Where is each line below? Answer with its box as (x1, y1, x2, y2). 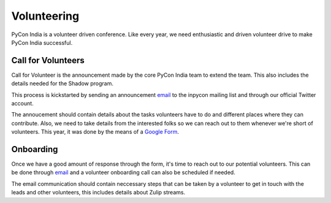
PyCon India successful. (11, 39, 73, 46)
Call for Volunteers (11, 55, 85, 66)
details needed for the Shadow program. (11, 80, 113, 87)
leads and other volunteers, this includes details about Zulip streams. (11, 189, 186, 196)
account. (11, 100, 34, 107)
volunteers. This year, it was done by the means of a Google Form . (11, 128, 179, 136)
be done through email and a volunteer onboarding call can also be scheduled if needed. (11, 169, 235, 176)
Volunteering (11, 9, 80, 23)
